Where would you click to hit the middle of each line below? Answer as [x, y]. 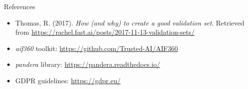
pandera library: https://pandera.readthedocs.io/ [88, 64]
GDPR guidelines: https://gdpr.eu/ [68, 80]
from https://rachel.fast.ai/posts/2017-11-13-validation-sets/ [105, 32]
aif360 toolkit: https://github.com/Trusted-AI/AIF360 [97, 48]
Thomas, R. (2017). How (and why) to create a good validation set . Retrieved [130, 22]
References [20, 6]
